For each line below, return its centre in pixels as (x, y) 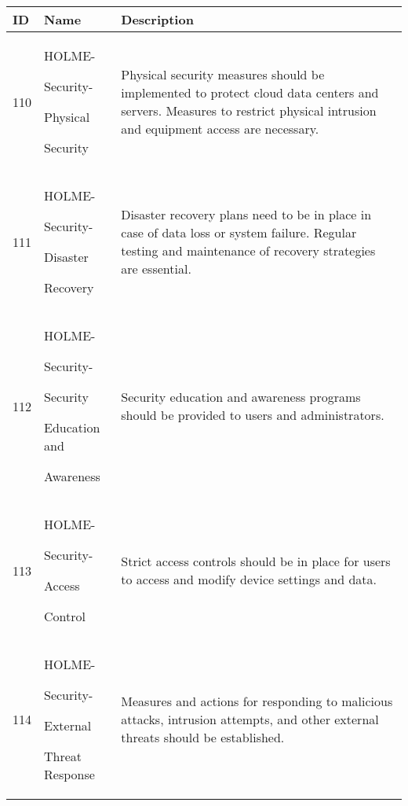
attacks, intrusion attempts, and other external (250, 719)
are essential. (156, 269)
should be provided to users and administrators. (253, 415)
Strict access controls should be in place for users (256, 561)
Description (157, 19)
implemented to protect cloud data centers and (250, 92)
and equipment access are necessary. (220, 129)
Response (69, 774)
